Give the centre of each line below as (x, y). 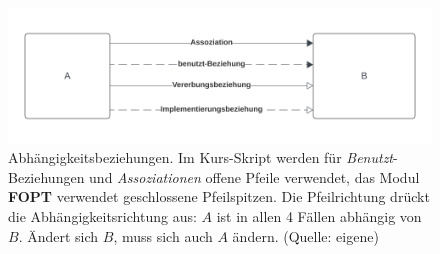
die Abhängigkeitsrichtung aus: (102, 216)
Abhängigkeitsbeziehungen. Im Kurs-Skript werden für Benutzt (201, 157)
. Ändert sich (58, 235)
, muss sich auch (163, 235)
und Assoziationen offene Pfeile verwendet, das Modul (254, 176)
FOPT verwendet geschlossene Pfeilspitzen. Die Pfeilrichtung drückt (219, 196)
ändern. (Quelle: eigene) (305, 235)
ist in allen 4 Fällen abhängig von (319, 216)
